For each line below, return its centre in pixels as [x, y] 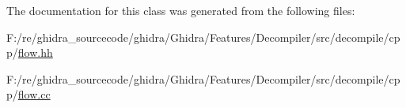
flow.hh [35, 52]
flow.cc [34, 94]
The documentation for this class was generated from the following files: [181, 10]
